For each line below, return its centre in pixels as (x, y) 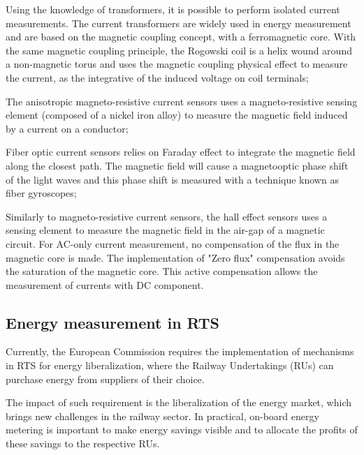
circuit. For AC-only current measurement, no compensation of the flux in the (173, 243)
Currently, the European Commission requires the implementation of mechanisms (180, 351)
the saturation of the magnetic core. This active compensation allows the (162, 271)
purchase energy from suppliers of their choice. (105, 379)
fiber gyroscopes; (41, 193)
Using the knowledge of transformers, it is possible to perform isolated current (173, 9)
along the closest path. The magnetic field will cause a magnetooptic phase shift (177, 165)
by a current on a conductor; (67, 128)
